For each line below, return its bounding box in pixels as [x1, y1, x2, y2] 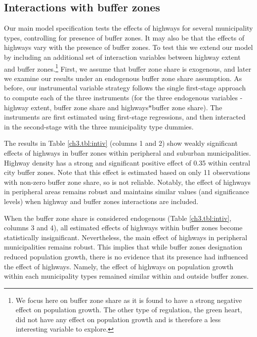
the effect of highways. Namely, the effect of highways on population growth [4, 261, 234, 271]
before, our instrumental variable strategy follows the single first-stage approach [4, 83, 246, 93]
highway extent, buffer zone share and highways [4, 102, 149, 112]
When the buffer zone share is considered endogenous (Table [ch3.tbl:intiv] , [4, 212, 232, 223]
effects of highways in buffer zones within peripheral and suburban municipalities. [4, 147, 251, 158]
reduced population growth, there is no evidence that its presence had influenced [4, 251, 248, 261]
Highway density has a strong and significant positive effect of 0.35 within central [4, 157, 251, 168]
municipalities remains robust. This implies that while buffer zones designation [4, 242, 243, 252]
